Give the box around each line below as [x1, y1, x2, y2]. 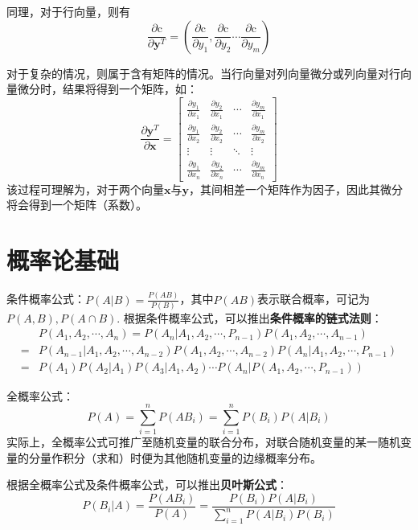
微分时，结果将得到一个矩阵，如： [17, 80, 198, 97]
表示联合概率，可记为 [257, 290, 370, 307]
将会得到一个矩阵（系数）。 [6, 196, 147, 213]
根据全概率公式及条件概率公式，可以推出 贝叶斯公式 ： [6, 476, 288, 493]
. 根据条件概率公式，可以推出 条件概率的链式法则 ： [117, 309, 383, 326]
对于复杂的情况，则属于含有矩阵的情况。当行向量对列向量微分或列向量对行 [6, 64, 400, 81]
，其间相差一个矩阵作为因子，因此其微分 [189, 180, 403, 197]
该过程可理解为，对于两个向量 [6, 180, 164, 197]
